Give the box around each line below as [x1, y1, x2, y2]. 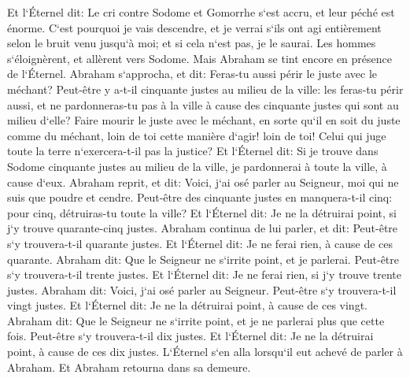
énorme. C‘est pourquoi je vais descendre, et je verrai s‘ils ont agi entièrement [7, 19, 382, 35]
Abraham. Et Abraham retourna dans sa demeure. [7, 358, 251, 375]
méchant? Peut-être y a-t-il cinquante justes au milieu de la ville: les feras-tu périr [7, 80, 404, 97]
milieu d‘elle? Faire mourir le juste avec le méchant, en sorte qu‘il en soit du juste [7, 112, 401, 128]
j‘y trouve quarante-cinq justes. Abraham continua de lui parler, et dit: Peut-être [7, 220, 398, 236]
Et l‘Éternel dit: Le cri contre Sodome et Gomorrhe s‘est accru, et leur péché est [7, 4, 395, 20]
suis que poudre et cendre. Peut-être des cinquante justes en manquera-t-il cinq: [7, 189, 393, 206]
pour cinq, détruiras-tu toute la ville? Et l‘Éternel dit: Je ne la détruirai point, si [7, 204, 397, 220]
